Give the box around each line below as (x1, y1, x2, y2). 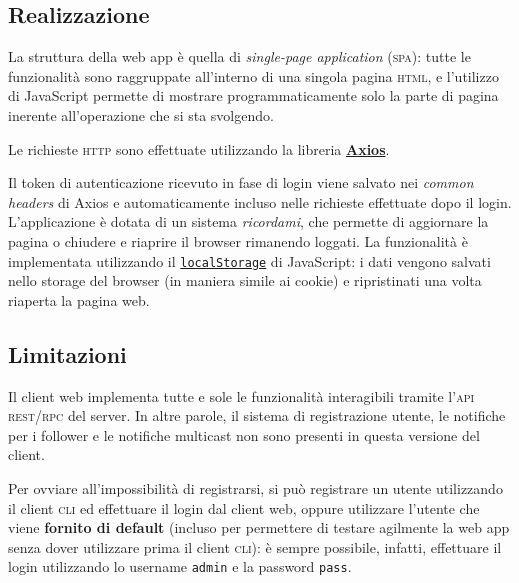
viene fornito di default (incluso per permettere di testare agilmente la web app (8, 517, 510, 538)
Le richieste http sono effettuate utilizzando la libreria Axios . (8, 138, 390, 159)
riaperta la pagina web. (8, 289, 150, 310)
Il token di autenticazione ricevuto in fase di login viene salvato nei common (8, 172, 474, 193)
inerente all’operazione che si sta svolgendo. (8, 104, 274, 125)
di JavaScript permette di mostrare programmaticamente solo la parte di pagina (8, 85, 499, 106)
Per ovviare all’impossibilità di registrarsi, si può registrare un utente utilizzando (8, 477, 503, 498)
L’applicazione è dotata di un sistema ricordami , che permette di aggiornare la (8, 211, 489, 232)
